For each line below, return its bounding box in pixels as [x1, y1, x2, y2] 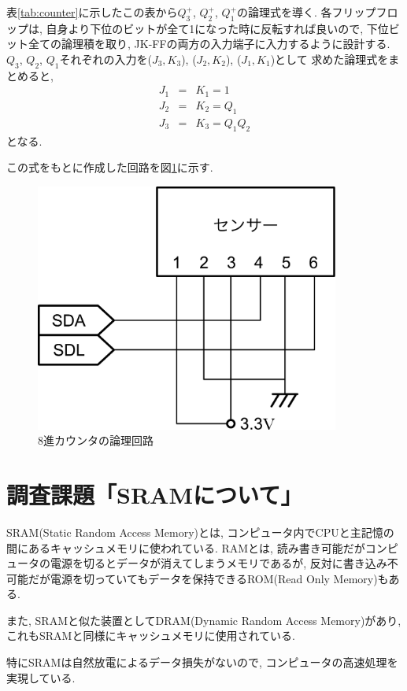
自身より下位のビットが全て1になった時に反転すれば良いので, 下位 [46, 20, 389, 36]
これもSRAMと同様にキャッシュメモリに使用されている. [6, 627, 295, 644]
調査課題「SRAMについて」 [6, 478, 303, 510]
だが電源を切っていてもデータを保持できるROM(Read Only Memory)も [28, 570, 389, 586]
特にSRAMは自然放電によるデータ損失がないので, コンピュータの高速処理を [6, 654, 398, 671]
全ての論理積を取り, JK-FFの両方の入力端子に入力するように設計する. [28, 35, 390, 52]
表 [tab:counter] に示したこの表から [6, 4, 178, 20]
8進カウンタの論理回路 [38, 432, 154, 449]
